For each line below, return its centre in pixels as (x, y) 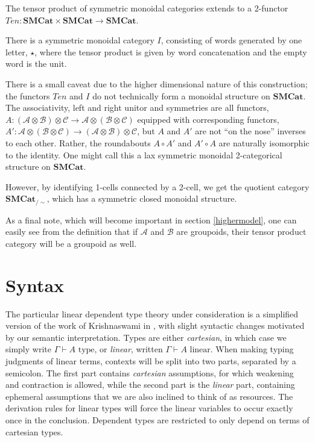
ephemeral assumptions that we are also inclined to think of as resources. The (149, 396)
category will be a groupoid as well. (71, 243)
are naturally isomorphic (264, 142)
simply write (28, 349)
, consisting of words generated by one (231, 40)
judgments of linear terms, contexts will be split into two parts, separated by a (151, 361)
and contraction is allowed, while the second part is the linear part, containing (150, 384)
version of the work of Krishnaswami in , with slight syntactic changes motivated (155, 325)
